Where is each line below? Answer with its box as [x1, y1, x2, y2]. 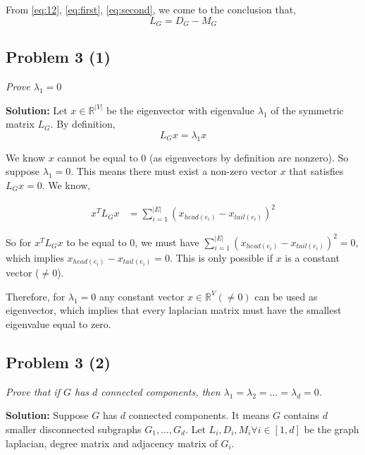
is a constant [285, 250, 340, 265]
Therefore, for [6, 289, 66, 303]
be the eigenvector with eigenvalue [106, 102, 255, 117]
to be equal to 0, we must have [66, 234, 199, 249]
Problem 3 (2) [6, 351, 111, 372]
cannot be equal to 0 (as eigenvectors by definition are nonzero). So [57, 150, 349, 164]
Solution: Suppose [6, 408, 89, 423]
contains [283, 408, 320, 423]
